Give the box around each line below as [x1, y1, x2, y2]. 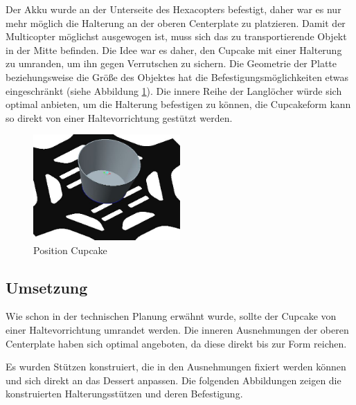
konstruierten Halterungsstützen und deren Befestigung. [6, 386, 243, 401]
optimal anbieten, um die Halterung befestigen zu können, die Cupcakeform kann [6, 97, 351, 111]
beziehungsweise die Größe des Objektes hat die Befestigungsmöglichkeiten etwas [6, 69, 349, 84]
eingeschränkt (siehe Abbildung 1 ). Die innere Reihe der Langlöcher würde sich [6, 83, 342, 98]
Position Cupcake [33, 242, 107, 257]
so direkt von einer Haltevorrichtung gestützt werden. [6, 110, 233, 125]
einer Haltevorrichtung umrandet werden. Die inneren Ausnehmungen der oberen [6, 322, 349, 336]
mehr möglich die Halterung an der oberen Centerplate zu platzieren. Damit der [6, 15, 346, 30]
